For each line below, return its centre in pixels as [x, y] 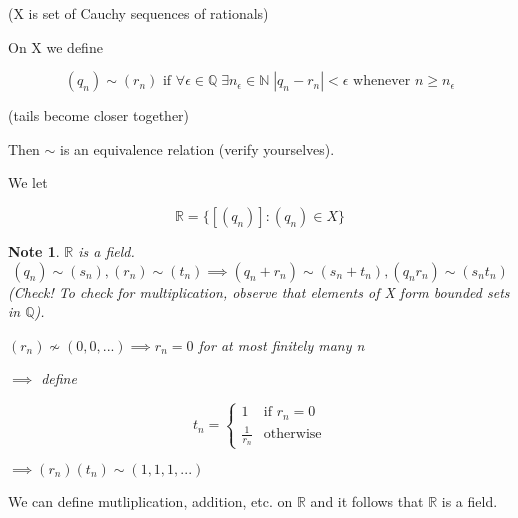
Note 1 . [34, 250]
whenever [382, 81]
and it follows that [367, 500]
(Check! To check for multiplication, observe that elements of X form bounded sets [259, 291]
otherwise [292, 434]
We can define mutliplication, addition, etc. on [150, 500]
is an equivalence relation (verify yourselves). [197, 148]
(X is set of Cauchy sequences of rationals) [138, 13]
